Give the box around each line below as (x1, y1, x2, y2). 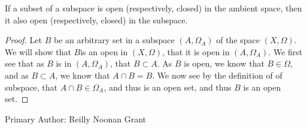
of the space (216, 34, 260, 46)
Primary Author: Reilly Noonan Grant (5, 112, 146, 125)
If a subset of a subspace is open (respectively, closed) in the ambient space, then (5, 2, 302, 14)
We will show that (5, 45, 71, 58)
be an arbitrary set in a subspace (53, 34, 175, 46)
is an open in (80, 45, 128, 58)
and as (5, 68, 29, 81)
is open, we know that (184, 57, 265, 70)
